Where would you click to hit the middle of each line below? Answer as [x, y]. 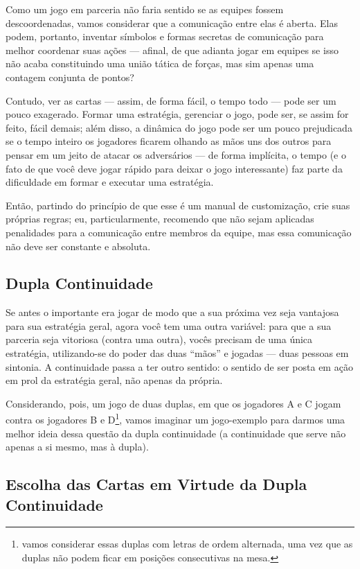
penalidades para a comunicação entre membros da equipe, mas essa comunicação [179, 232]
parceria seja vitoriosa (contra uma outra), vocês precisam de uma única [159, 339]
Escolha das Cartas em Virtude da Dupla [156, 484]
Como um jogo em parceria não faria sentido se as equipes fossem [145, 9]
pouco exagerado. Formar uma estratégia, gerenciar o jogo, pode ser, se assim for [177, 114]
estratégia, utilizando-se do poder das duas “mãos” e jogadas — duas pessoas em [177, 353]
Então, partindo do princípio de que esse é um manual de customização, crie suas [178, 205]
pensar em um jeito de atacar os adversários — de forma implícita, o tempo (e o [176, 154]
